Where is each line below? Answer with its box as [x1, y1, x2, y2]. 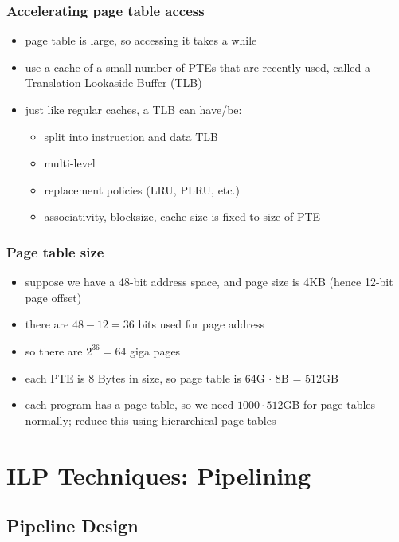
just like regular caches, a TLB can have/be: [25, 101, 242, 117]
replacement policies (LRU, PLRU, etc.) [44, 181, 240, 198]
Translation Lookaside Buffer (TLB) [25, 74, 202, 91]
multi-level [44, 155, 96, 171]
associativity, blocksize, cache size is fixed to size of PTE [44, 208, 321, 225]
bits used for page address [138, 316, 265, 332]
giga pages [130, 342, 181, 359]
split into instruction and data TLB [44, 128, 218, 144]
